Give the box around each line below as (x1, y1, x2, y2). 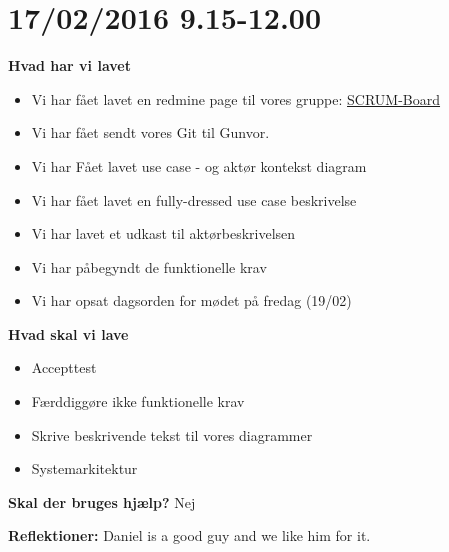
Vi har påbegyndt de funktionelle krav (31, 256, 267, 277)
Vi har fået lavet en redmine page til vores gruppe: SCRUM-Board (31, 88, 441, 109)
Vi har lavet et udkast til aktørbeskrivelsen (31, 223, 296, 244)
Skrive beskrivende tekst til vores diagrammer (31, 424, 313, 445)
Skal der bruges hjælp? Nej (8, 491, 196, 512)
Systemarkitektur (31, 458, 138, 479)
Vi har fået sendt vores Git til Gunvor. (31, 122, 270, 143)
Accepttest (31, 357, 97, 378)
